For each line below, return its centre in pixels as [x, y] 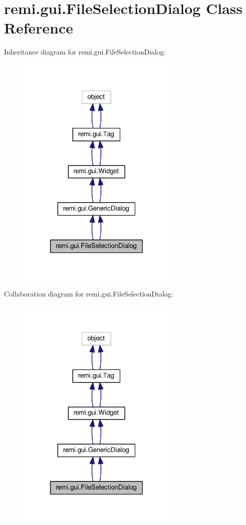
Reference [39, 28]
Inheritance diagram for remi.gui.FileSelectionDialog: [85, 52]
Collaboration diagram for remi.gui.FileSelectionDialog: [89, 293]
